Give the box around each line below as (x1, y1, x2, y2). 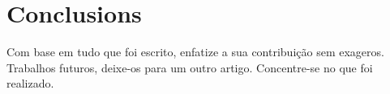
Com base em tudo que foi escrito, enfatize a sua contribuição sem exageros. (6, 43, 384, 60)
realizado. (6, 75, 54, 92)
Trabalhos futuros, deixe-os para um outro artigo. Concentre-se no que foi (6, 59, 373, 76)
